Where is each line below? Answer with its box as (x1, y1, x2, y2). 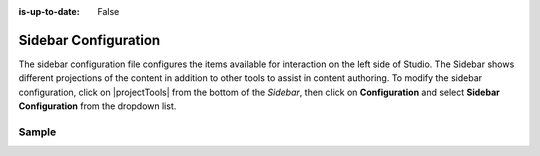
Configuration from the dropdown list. (18, 100, 177, 112)
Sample (18, 125, 57, 139)
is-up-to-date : (18, 6, 80, 17)
